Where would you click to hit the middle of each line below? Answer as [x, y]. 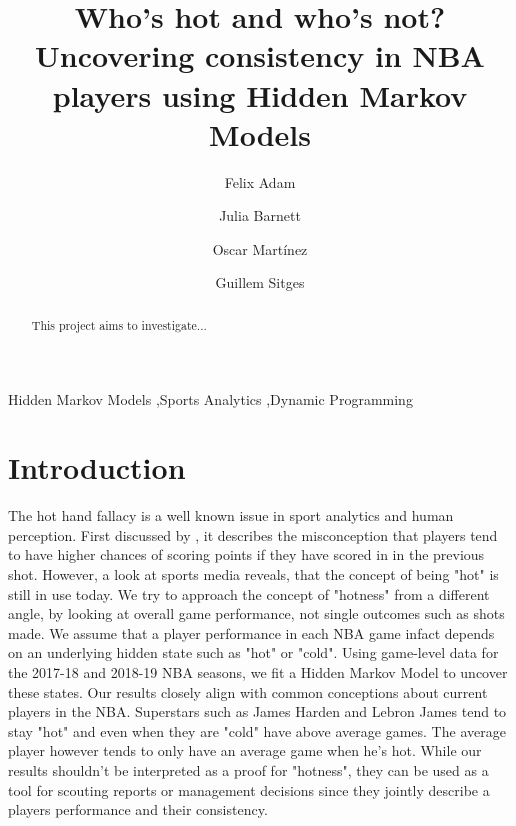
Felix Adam [260, 181]
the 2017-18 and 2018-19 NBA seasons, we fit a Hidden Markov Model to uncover [258, 671]
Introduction [97, 467]
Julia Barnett [260, 215]
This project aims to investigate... [119, 324]
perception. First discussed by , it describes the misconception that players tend [253, 534]
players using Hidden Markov [260, 94]
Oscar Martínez [260, 248]
